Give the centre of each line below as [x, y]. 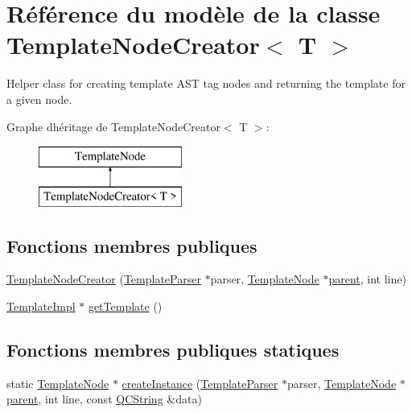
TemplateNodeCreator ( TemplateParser [104, 279]
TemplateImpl [41, 306]
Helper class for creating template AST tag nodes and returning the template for [206, 83]
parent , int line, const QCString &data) [104, 399]
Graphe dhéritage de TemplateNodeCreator [113, 126]
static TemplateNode [58, 383]
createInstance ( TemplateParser [200, 383]
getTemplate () [125, 306]
